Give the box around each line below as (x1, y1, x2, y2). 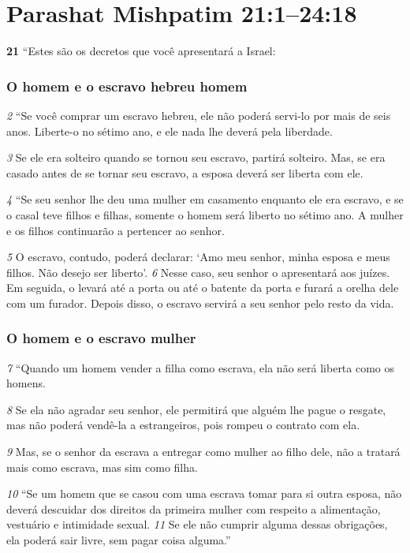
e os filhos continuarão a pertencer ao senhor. (6, 222, 225, 238)
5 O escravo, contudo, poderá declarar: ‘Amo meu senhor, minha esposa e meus (6, 248, 390, 265)
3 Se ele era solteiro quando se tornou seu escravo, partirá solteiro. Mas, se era (6, 149, 386, 166)
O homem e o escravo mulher (6, 328, 196, 348)
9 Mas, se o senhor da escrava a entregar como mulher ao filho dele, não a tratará (6, 443, 401, 460)
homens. (6, 375, 46, 391)
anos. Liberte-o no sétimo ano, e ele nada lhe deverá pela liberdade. (6, 122, 333, 139)
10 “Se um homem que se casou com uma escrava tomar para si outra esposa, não (6, 485, 402, 502)
